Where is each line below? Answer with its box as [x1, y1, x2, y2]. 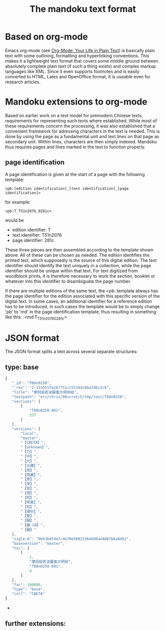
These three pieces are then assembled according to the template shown [5, 246, 154, 252]
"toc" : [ [11, 546, 30, 551]
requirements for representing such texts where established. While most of [5, 117, 157, 124]
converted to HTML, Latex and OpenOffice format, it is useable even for [5, 73, 151, 79]
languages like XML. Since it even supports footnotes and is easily [5, 68, 139, 74]
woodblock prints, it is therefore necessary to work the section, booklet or [5, 273, 156, 279]
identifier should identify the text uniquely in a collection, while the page [5, 262, 152, 268]
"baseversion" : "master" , [11, 541, 65, 546]
